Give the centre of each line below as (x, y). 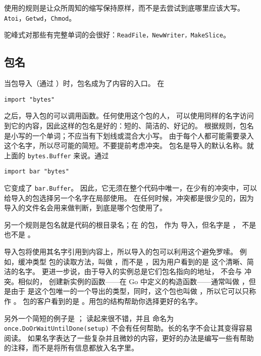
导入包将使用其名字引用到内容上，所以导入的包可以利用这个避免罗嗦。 (121, 252)
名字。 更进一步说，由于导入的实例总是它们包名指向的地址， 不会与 (130, 271)
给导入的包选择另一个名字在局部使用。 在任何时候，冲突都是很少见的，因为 (129, 197)
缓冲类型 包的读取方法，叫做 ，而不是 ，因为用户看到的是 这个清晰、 (132, 261)
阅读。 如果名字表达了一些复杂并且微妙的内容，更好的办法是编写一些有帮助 (129, 338)
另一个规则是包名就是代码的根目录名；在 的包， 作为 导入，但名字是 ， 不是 (130, 224)
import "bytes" (30, 99)
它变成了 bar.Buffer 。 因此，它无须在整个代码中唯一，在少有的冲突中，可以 (130, 188)
